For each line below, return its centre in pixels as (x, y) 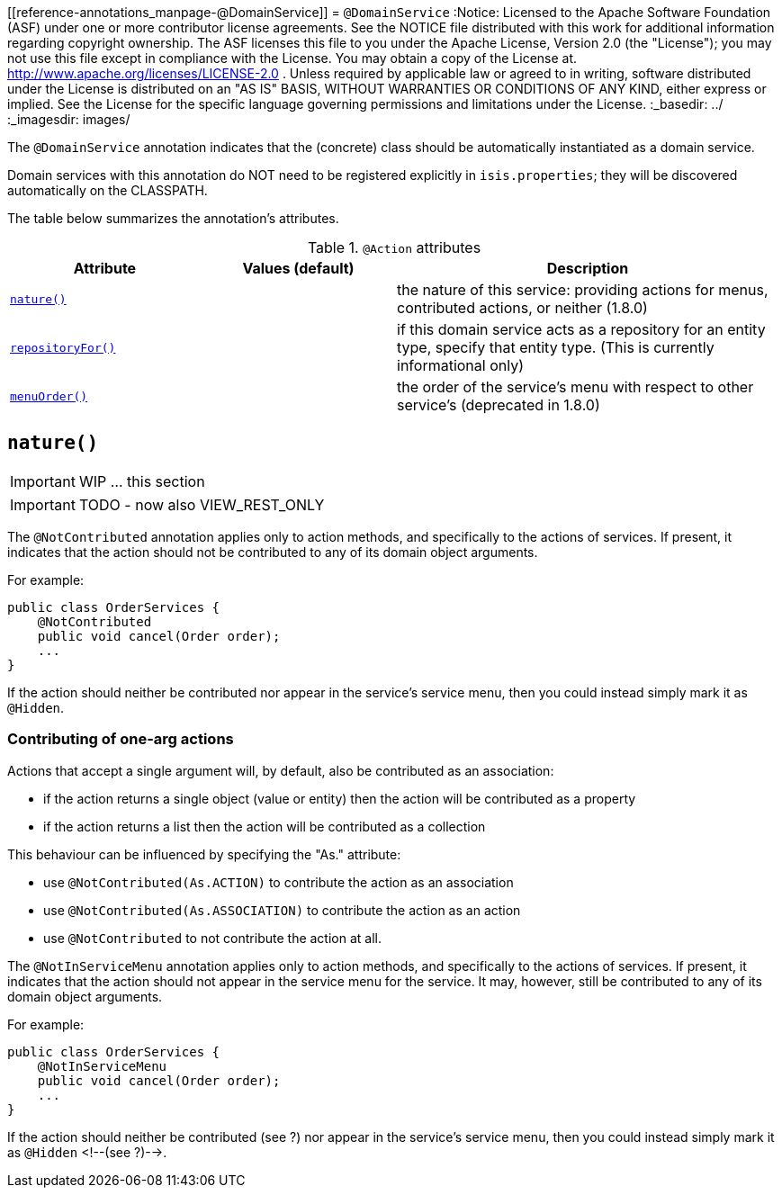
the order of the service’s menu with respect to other (575, 387)
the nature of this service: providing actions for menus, (583, 290)
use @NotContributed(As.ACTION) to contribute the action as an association (279, 882)
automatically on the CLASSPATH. (108, 190)
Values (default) (298, 268)
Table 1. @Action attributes (394, 247)
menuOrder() (49, 396)
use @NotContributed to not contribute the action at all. (212, 938)
